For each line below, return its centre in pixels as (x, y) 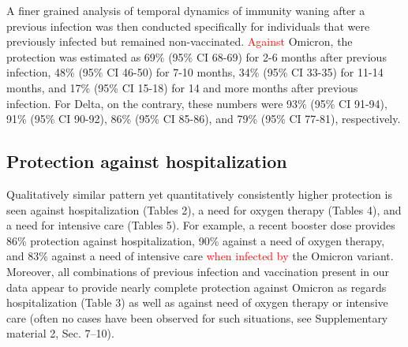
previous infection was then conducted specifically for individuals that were (188, 26)
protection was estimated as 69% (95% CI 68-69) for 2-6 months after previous (197, 56)
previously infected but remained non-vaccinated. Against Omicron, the (180, 41)
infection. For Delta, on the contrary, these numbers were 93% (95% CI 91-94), (197, 103)
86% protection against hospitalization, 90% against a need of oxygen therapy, (196, 240)
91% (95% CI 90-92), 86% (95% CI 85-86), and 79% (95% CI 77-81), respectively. (204, 119)
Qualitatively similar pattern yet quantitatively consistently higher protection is (199, 194)
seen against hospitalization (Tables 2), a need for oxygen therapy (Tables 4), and (204, 209)
